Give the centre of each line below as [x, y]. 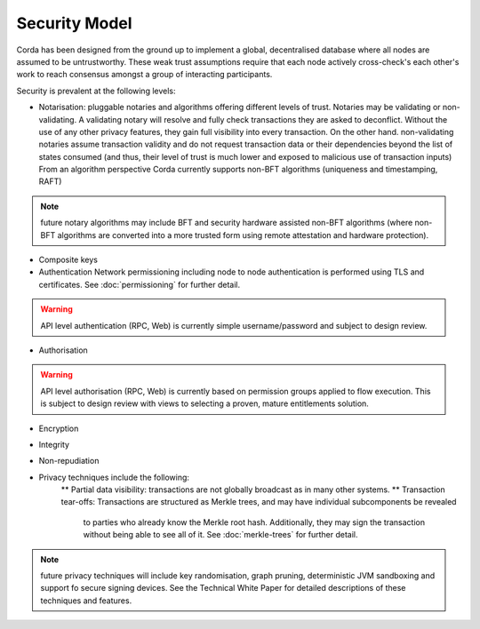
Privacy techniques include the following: [114, 477]
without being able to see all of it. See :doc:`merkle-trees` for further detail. [220, 535]
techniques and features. [86, 601]
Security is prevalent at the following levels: [96, 91]
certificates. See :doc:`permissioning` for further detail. [139, 284]
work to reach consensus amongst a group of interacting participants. [144, 75]
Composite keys [68, 260]
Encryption [59, 428]
